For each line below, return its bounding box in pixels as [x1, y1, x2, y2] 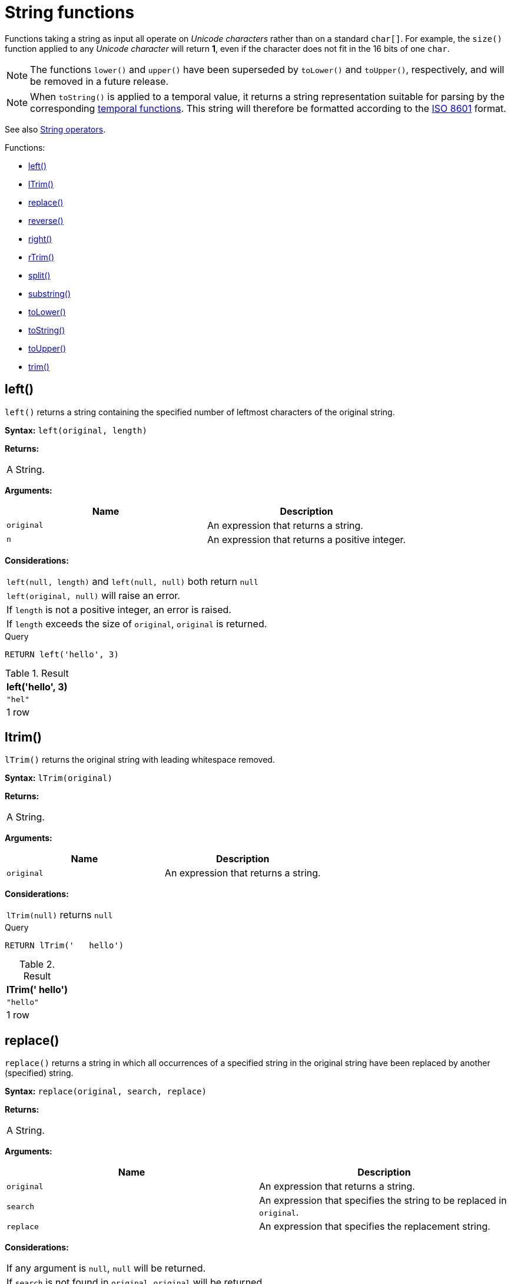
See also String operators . [5, 124, 106, 134]
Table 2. [19, 958, 55, 971]
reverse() [28, 215, 64, 226]
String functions [5, 2, 135, 22]
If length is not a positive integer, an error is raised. [6, 603, 231, 615]
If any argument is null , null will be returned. [6, 1262, 206, 1275]
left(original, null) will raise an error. [6, 589, 180, 601]
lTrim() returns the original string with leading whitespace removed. [5, 754, 275, 765]
